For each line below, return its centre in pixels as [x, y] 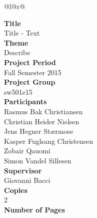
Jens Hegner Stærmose [39, 131]
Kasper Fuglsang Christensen [49, 141]
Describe [17, 52]
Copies [16, 190]
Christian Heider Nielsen [42, 121]
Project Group [30, 82]
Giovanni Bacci [27, 180]
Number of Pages [34, 209]
